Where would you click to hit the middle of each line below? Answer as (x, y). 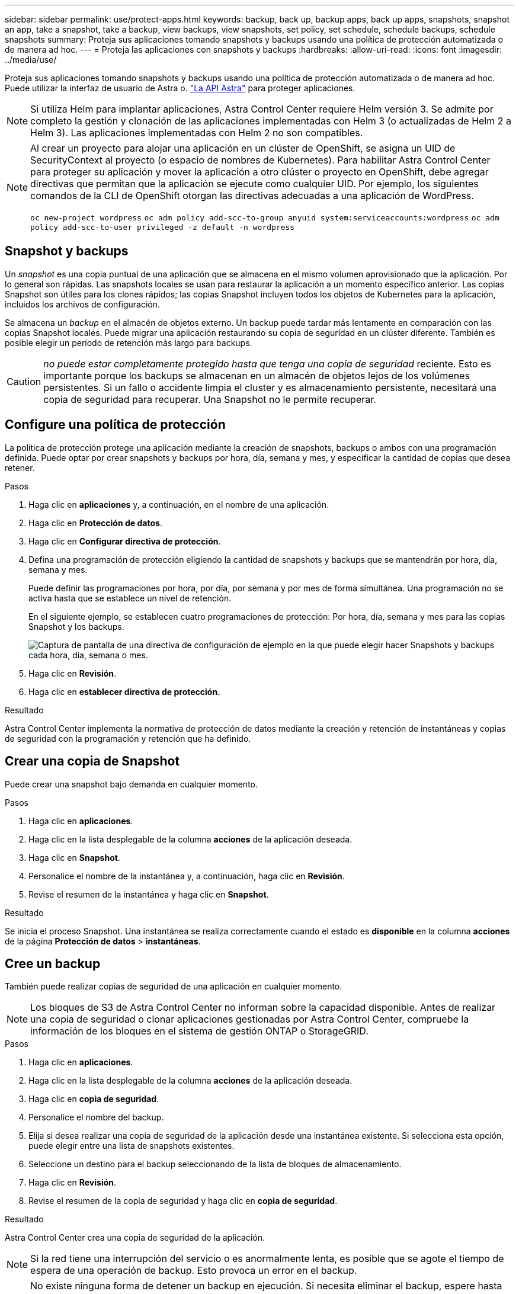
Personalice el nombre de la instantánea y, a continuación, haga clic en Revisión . (187, 876)
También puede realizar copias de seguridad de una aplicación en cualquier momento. (174, 986)
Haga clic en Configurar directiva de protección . (125, 541)
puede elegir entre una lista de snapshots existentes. (132, 1146)
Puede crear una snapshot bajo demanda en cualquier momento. (132, 784)
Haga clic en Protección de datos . (95, 523)
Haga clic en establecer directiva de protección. (124, 691)
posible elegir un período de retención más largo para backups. (129, 342)
